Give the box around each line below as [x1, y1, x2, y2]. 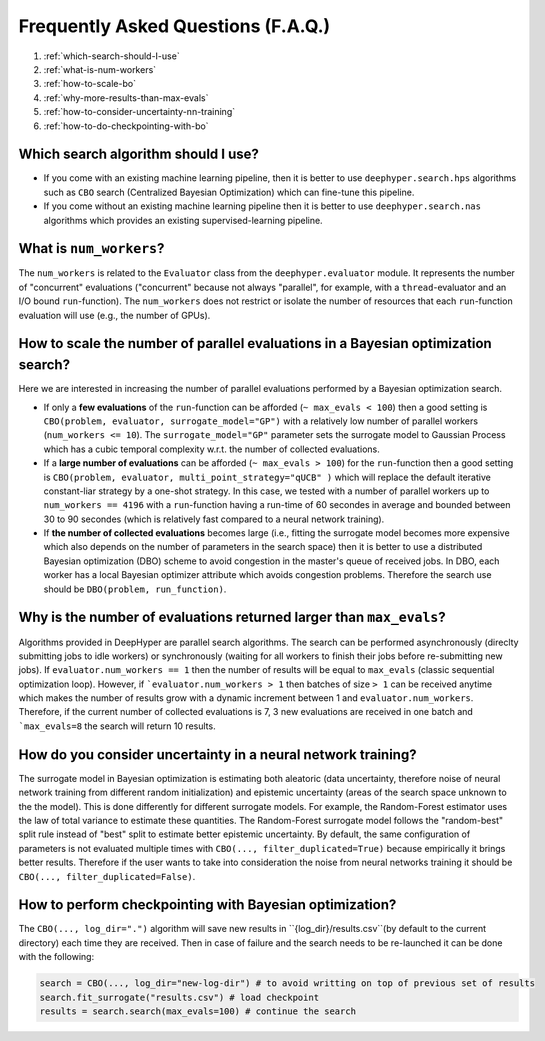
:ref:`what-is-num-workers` [43, 63, 157, 75]
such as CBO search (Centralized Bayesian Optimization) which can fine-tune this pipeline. [43, 186, 415, 198]
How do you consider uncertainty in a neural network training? [18, 746, 417, 763]
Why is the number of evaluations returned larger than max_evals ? [18, 609, 447, 626]
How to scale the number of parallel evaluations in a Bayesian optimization [18, 335, 492, 352]
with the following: [18, 951, 95, 963]
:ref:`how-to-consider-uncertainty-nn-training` [43, 106, 235, 118]
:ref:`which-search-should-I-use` [43, 50, 180, 62]
